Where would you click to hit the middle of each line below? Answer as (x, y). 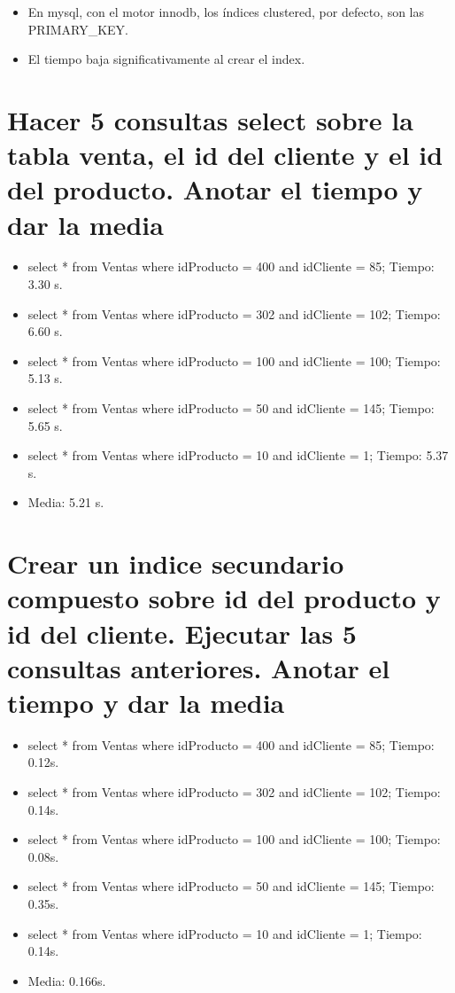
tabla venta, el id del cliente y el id (225, 155)
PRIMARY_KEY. (78, 29)
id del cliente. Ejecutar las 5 (182, 633)
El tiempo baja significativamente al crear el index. (166, 59)
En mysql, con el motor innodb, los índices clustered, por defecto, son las (226, 12)
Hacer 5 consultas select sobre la (210, 119)
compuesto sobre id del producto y (224, 598)
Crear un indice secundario (176, 563)
